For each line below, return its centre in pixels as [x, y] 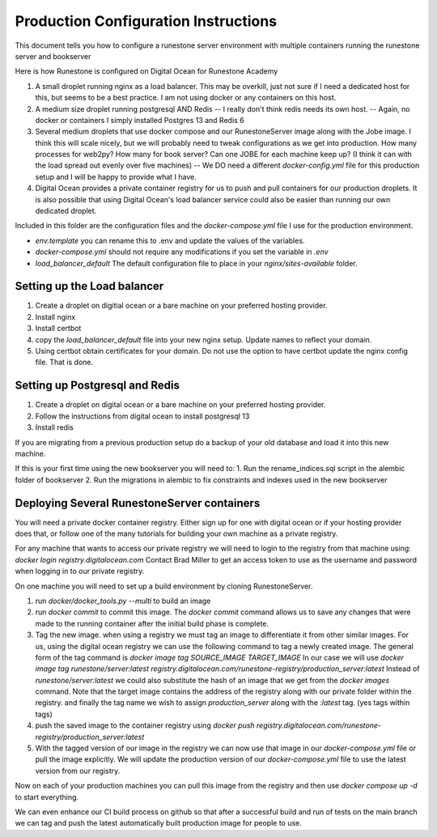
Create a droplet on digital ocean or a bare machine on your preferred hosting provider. [180, 405]
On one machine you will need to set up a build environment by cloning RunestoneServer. [164, 586]
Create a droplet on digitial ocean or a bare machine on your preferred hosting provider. [181, 306]
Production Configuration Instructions [146, 21]
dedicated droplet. [66, 211]
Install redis [55, 427]
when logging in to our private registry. [80, 571]
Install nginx [55, 317]
